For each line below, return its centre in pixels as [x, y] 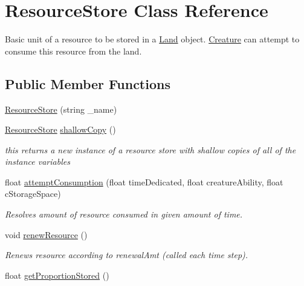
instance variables [37, 161]
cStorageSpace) [33, 194]
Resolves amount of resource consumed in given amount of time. [124, 214]
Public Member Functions [88, 83]
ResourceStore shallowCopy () [60, 129]
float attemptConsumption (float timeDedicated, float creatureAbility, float [144, 181]
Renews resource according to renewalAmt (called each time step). [127, 255]
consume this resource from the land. [73, 51]
